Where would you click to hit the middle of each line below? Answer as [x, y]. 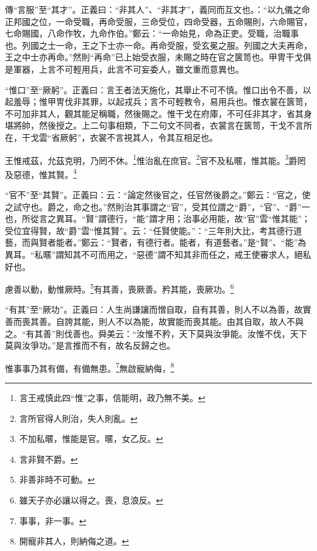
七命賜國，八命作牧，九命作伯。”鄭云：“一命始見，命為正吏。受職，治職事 [152, 33]
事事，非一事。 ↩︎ [53, 520]
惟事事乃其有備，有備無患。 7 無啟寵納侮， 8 [90, 367]
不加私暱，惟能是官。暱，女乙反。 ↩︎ [91, 439]
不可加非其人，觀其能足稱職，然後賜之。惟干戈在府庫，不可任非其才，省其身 [158, 113]
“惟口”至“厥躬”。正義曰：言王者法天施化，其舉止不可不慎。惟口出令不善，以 [158, 89]
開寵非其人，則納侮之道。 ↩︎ [74, 541]
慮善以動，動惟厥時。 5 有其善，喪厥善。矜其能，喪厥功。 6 [119, 288]
